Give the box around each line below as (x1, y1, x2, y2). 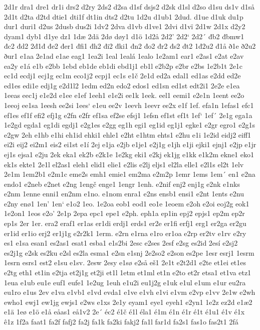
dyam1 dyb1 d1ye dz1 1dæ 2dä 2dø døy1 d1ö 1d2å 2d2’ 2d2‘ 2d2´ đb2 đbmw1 (4, 31, 244, 41)
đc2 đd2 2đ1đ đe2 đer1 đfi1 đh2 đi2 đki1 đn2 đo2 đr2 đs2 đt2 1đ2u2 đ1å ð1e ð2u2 (4, 41, 256, 51)
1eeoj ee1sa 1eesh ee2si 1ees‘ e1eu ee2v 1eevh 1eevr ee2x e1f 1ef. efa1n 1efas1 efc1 (4, 99, 254, 110)
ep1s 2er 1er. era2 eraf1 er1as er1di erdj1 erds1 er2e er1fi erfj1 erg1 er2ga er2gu (4, 218, 246, 229)
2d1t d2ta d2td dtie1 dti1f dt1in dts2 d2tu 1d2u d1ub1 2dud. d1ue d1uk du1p (4, 11, 243, 22)
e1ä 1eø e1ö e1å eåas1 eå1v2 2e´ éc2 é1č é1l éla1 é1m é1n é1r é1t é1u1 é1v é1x (4, 306, 245, 317)
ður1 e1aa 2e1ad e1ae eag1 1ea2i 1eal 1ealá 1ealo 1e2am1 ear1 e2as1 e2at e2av (4, 50, 244, 61)
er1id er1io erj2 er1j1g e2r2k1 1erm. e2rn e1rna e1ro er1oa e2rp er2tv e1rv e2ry (4, 228, 246, 238)
